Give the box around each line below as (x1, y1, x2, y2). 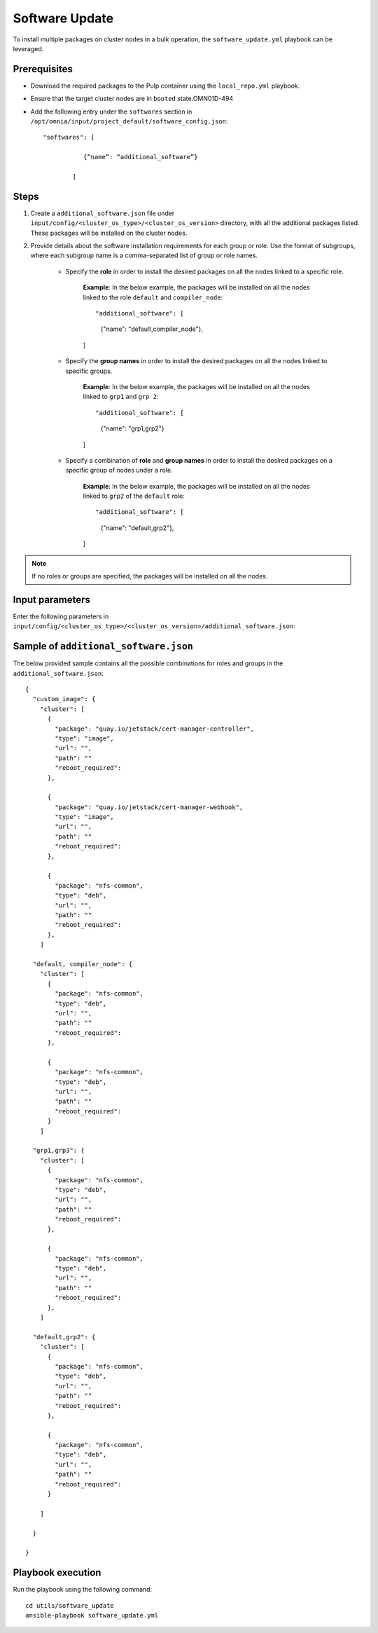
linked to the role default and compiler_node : (83, 293, 223, 301)
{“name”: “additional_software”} (83, 153, 199, 161)
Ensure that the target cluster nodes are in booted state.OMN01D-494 (30, 95, 234, 103)
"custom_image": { (32, 695, 96, 703)
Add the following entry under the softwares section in (30, 107, 192, 116)
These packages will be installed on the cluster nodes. (30, 229, 188, 237)
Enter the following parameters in (13, 612, 109, 621)
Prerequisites (13, 63, 73, 75)
